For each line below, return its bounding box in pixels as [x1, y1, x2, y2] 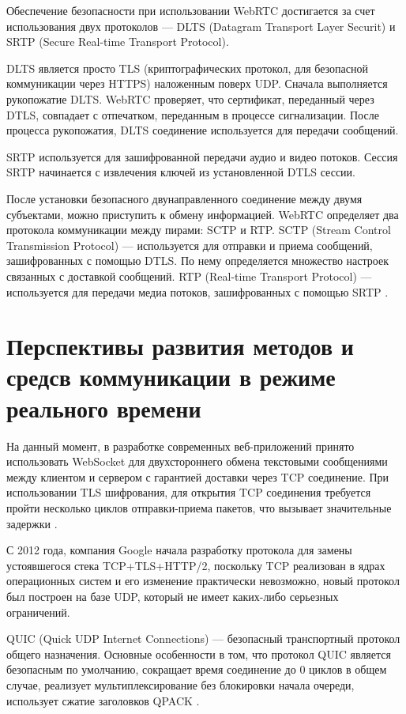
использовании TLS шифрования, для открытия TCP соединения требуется [6, 484, 371, 501]
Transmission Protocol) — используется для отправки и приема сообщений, [6, 236, 373, 253]
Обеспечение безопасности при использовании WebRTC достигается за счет [6, 2, 375, 18]
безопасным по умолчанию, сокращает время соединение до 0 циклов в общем [6, 661, 387, 678]
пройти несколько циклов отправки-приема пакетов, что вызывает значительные [6, 499, 392, 516]
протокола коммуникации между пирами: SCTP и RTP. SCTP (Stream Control [6, 221, 391, 238]
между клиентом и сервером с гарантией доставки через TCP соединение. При [6, 468, 389, 485]
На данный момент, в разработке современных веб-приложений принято [6, 437, 355, 454]
